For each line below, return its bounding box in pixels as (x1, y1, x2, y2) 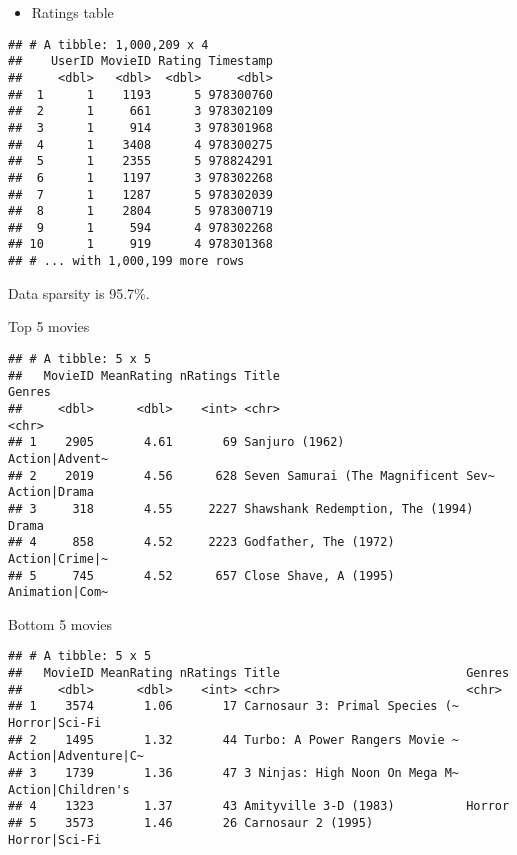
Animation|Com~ (8, 585, 109, 600)
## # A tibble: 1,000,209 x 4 (8, 37, 209, 52)
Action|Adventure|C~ (8, 749, 145, 764)
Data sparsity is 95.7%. (8, 282, 150, 303)
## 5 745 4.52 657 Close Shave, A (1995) (8, 568, 395, 583)
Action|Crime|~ (8, 551, 109, 566)
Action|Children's (8, 782, 130, 797)
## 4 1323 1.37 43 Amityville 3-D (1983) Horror (8, 799, 510, 814)
